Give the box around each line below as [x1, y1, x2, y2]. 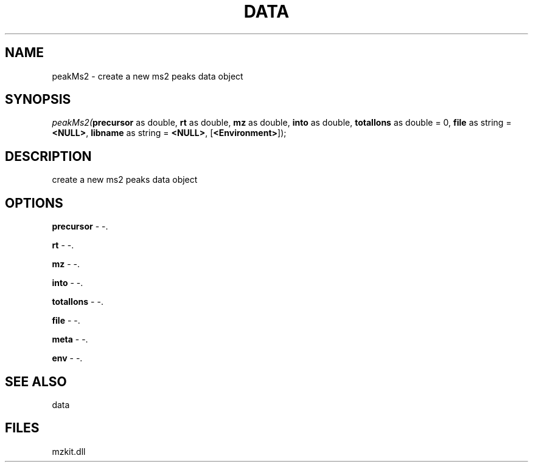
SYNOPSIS [5, 92, 71, 107]
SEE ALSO [5, 373, 67, 389]
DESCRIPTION [5, 148, 92, 164]
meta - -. [52, 334, 88, 345]
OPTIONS [5, 195, 63, 211]
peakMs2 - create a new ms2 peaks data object [52, 70, 243, 81]
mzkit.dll [52, 446, 86, 457]
